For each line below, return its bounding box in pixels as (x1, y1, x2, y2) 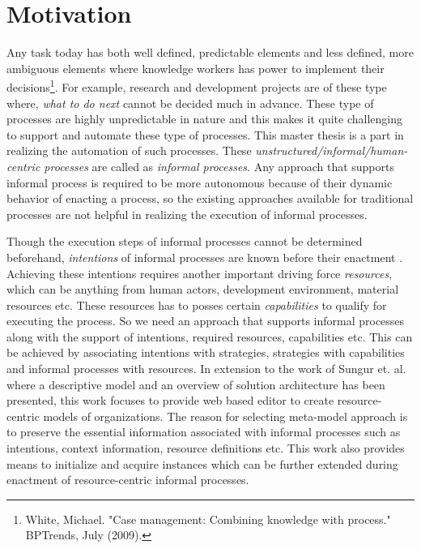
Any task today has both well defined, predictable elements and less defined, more (6, 44, 414, 61)
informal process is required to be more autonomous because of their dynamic (6, 174, 393, 191)
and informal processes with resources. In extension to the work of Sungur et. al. (6, 360, 406, 377)
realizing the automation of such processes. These (6, 142, 252, 159)
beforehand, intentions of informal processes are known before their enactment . (6, 248, 403, 265)
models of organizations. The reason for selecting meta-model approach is (43, 407, 408, 424)
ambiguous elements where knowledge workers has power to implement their (6, 59, 385, 76)
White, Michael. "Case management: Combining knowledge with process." (25, 510, 391, 527)
